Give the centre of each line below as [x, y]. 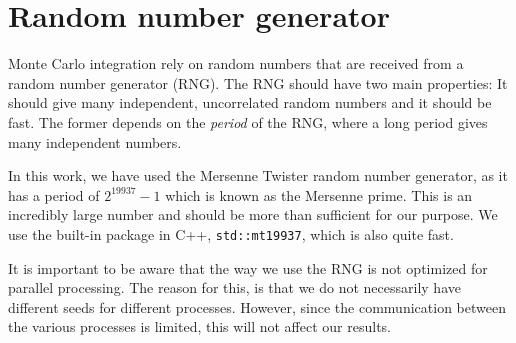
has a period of [54, 194]
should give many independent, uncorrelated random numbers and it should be [250, 102]
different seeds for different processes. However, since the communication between [257, 306]
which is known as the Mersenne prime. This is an [319, 194]
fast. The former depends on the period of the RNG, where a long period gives [248, 121]
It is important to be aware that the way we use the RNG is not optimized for [248, 267]
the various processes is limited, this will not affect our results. [200, 326]
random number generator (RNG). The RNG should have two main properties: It [258, 82]
